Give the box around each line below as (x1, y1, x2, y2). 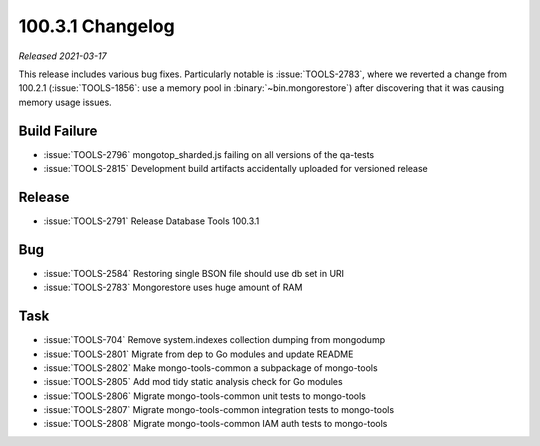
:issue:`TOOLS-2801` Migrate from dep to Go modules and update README (43, 348, 354, 360)
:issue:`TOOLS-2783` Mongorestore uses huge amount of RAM (43, 281, 303, 294)
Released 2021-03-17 (18, 50, 107, 62)
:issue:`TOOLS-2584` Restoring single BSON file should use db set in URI (43, 267, 345, 279)
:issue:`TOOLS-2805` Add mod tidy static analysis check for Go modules (43, 376, 344, 388)
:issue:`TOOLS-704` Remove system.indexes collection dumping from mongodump (43, 334, 385, 346)
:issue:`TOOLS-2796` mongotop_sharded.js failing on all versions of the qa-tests (43, 148, 375, 160)
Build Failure (18, 122, 98, 139)
